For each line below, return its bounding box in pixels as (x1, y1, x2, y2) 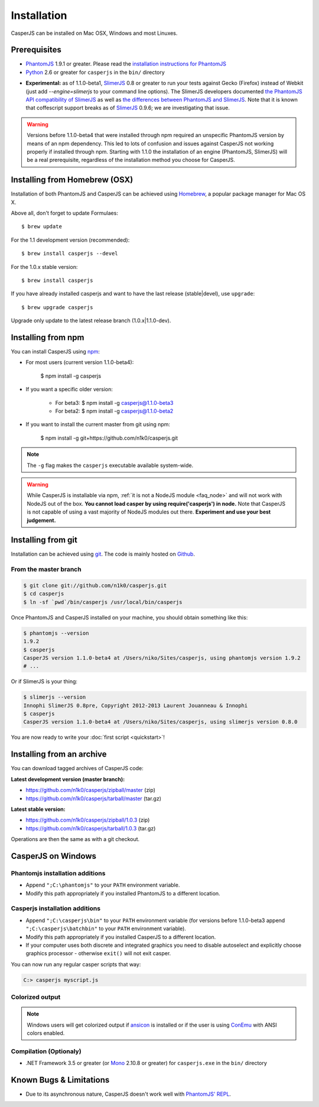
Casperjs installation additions (11, 904, 100, 913)
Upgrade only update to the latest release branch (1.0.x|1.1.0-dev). (11, 317, 171, 324)
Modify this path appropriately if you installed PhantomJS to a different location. (25, 890, 221, 897)
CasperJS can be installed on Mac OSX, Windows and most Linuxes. (11, 30, 178, 37)
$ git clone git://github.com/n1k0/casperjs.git (23, 582, 167, 589)
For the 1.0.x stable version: (11, 263, 78, 270)
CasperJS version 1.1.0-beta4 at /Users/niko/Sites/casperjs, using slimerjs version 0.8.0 (23, 719, 298, 725)
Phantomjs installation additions (11, 869, 106, 877)
